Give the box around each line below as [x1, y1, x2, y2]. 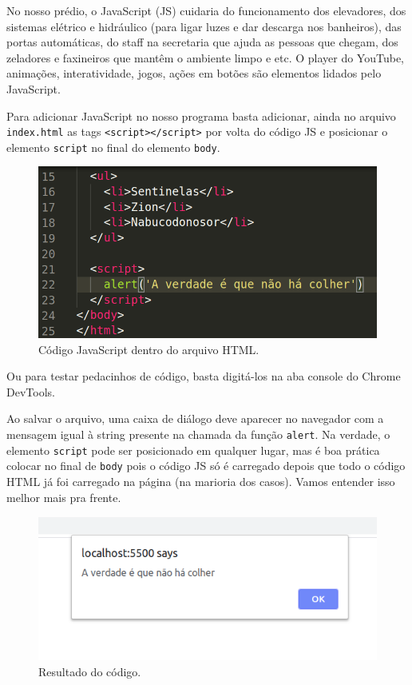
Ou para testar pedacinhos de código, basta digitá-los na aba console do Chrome [6, 368, 401, 384]
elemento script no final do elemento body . [6, 138, 220, 155]
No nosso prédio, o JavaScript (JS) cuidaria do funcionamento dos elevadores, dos [6, 2, 406, 18]
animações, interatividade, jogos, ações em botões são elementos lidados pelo [6, 65, 382, 82]
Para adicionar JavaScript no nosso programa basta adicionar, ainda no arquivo [6, 107, 396, 124]
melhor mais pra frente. [6, 488, 121, 505]
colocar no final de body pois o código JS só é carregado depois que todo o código [6, 457, 406, 474]
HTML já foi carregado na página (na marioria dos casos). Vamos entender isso [6, 473, 395, 490]
